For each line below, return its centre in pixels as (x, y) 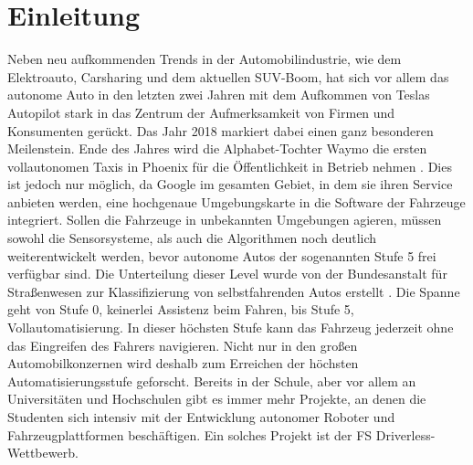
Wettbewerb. (43, 453)
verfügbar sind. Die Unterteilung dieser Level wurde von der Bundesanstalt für (227, 274)
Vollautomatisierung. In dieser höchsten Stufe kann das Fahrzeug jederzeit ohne (231, 328)
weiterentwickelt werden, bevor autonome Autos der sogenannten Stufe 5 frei (222, 255)
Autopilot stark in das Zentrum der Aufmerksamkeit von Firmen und (201, 112)
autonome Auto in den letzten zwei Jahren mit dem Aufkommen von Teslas (219, 95)
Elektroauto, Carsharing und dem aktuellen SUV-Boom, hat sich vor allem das (228, 76)
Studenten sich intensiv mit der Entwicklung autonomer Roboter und (201, 417)
